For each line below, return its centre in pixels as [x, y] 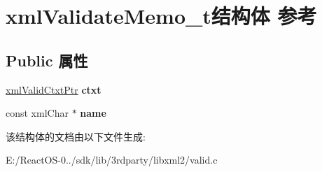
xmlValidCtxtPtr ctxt [54, 89]
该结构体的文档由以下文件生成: [76, 136]
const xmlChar [37, 113]
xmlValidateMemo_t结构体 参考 [161, 16]
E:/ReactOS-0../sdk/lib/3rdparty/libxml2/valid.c [112, 160]
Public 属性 [47, 60]
